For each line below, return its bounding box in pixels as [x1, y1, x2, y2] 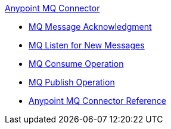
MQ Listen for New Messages [29, 40, 145, 50]
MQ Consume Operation [29, 59, 124, 69]
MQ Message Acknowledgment [29, 21, 152, 32]
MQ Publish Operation [29, 77, 115, 87]
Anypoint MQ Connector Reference [29, 96, 166, 106]
